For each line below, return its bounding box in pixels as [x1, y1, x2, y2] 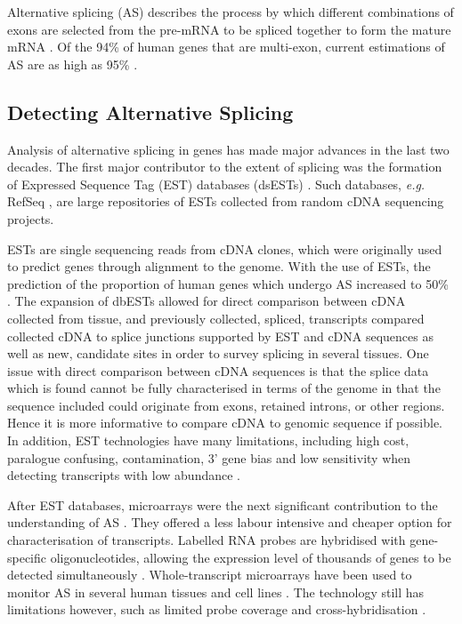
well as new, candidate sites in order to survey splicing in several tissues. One [7, 344, 429, 363]
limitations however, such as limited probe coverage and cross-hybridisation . [7, 600, 426, 619]
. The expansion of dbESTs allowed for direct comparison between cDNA [7, 292, 406, 310]
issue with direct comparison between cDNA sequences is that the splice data [7, 361, 429, 380]
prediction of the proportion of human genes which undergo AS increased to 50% [7, 274, 449, 292]
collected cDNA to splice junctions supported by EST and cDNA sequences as [7, 326, 434, 345]
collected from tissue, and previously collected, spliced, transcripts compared [7, 308, 425, 327]
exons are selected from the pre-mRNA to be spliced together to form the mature [7, 20, 451, 38]
